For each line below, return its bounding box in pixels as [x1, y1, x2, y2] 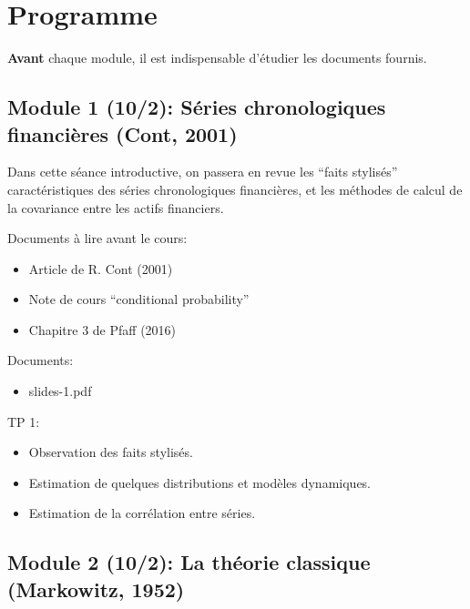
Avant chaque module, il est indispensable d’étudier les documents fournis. [7, 48, 427, 67]
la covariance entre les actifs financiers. [7, 198, 224, 217]
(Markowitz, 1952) [7, 574, 185, 603]
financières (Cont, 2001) [7, 119, 238, 147]
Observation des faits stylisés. [28, 442, 193, 462]
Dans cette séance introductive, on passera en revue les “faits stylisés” [7, 162, 398, 181]
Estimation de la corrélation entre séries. [28, 503, 256, 523]
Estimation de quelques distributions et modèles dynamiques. [28, 472, 372, 492]
